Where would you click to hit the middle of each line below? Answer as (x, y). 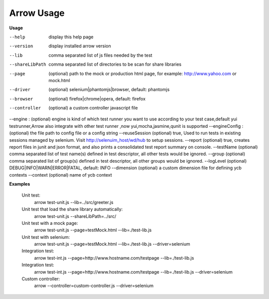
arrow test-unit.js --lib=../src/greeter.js (74, 202)
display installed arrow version (80, 46)
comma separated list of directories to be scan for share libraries (115, 64)
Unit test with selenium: (46, 237)
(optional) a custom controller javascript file (93, 108)
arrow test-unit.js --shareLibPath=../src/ (75, 216)
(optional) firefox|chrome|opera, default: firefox (97, 99)
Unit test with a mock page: (50, 223)
